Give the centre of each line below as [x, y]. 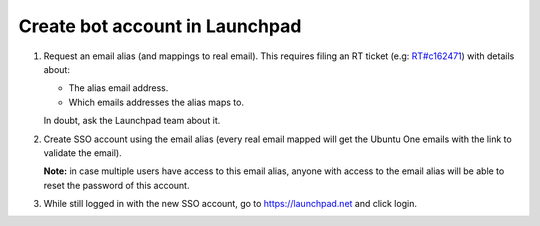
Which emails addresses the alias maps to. [156, 102]
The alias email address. [118, 88]
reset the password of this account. [116, 185]
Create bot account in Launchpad [160, 26]
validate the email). [82, 152]
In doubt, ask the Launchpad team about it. [132, 121]
